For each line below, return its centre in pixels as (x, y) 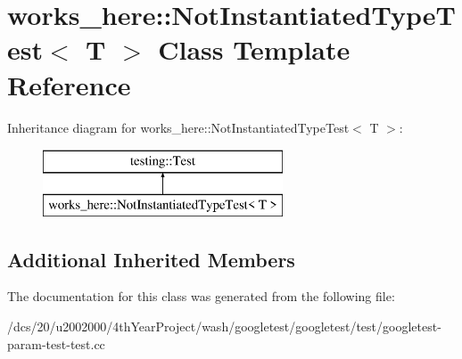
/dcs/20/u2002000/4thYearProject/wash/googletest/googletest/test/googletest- (224, 326)
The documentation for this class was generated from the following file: (201, 296)
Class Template (254, 49)
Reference (69, 84)
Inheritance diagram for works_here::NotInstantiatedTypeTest (178, 127)
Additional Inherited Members (151, 259)
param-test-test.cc (56, 343)
